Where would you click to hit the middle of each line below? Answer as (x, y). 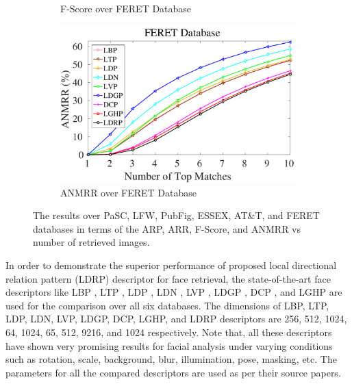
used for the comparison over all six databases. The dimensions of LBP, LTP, (167, 305)
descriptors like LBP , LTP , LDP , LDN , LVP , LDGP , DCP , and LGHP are (174, 292)
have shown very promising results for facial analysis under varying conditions (169, 345)
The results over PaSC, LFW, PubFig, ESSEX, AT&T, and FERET (176, 215)
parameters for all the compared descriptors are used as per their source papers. (173, 372)
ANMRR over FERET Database (129, 192)
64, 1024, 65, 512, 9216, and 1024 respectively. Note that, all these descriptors (169, 332)
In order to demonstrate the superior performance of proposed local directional (171, 265)
